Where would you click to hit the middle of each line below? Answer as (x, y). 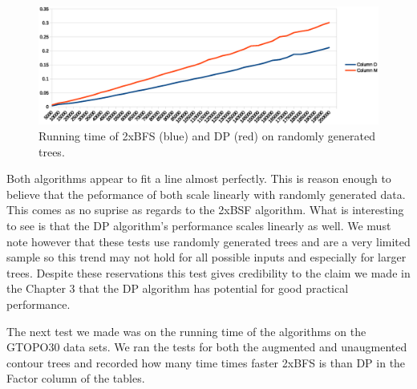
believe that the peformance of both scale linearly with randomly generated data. (206, 194)
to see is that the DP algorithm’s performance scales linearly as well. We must (199, 225)
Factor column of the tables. (76, 378)
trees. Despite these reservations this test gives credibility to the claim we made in (208, 272)
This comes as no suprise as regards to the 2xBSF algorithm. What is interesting (205, 210)
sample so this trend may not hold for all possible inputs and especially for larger (206, 257)
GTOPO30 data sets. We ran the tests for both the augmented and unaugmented (207, 347)
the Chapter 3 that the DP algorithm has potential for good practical (178, 288)
